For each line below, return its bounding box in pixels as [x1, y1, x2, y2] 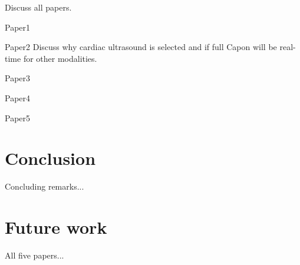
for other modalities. [23, 52, 97, 64]
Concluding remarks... [5, 180, 84, 193]
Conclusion [5, 146, 96, 170]
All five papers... [5, 249, 64, 261]
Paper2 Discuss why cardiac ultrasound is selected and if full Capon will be [5, 41, 277, 53]
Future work [5, 215, 107, 239]
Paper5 [5, 111, 31, 124]
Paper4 [5, 91, 31, 104]
